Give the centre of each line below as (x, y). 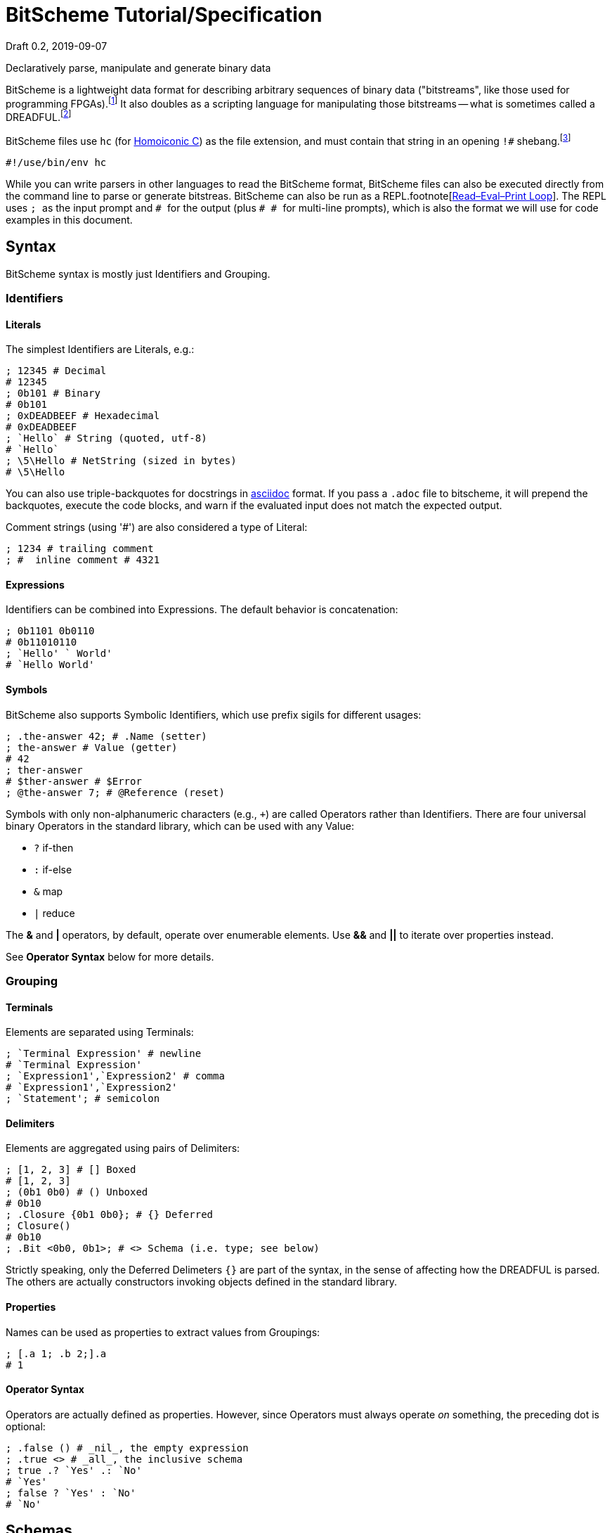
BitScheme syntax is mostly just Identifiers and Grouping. (138, 274)
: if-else (53, 869)
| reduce (54, 913)
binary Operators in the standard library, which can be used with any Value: (180, 826)
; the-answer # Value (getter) (92, 747)
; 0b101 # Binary (53, 393)
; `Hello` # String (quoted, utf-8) (106, 438)
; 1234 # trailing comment (80, 549)
